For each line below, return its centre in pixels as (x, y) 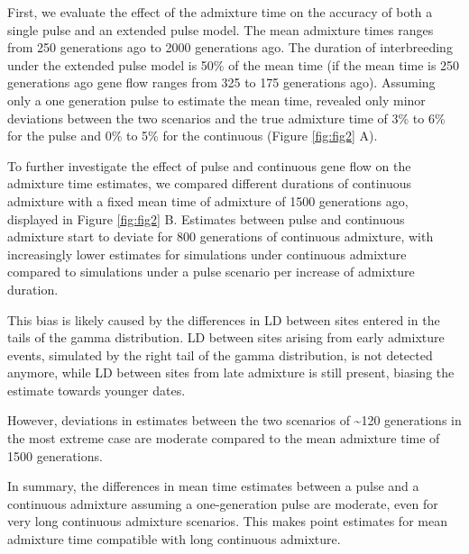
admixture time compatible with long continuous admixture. (174, 539)
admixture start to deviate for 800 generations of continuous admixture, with (221, 236)
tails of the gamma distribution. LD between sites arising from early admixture (226, 337)
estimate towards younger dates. (97, 390)
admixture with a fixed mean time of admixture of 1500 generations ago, (208, 200)
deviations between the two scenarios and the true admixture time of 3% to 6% (226, 118)
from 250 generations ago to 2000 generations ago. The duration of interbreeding (230, 47)
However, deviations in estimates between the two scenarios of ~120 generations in (234, 420)
